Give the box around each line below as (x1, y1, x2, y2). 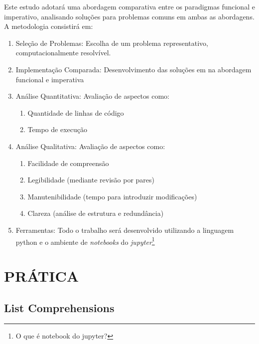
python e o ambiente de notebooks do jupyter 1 (15, 235, 155, 247)
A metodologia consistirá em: (4, 21, 93, 31)
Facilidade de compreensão (27, 158, 109, 168)
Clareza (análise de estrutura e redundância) (27, 208, 164, 218)
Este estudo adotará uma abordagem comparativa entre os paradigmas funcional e (4, 1, 255, 11)
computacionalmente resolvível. (15, 47, 111, 58)
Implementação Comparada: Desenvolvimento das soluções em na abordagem (15, 64, 252, 74)
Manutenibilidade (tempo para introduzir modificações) (27, 191, 197, 201)
